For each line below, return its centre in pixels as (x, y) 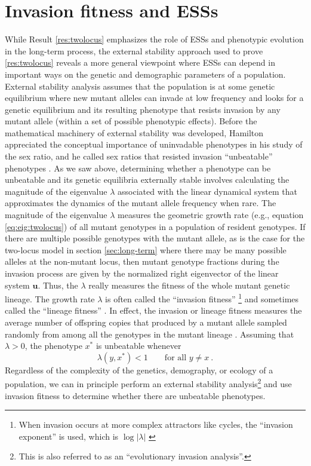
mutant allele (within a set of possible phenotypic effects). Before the (131, 121)
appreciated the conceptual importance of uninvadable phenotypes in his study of (154, 144)
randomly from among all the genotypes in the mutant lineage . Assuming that (150, 334)
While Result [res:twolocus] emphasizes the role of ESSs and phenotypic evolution (154, 39)
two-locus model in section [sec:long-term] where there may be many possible (146, 249)
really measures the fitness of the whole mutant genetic (189, 285)
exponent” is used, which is (69, 436)
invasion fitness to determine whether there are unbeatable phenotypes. (135, 395)
